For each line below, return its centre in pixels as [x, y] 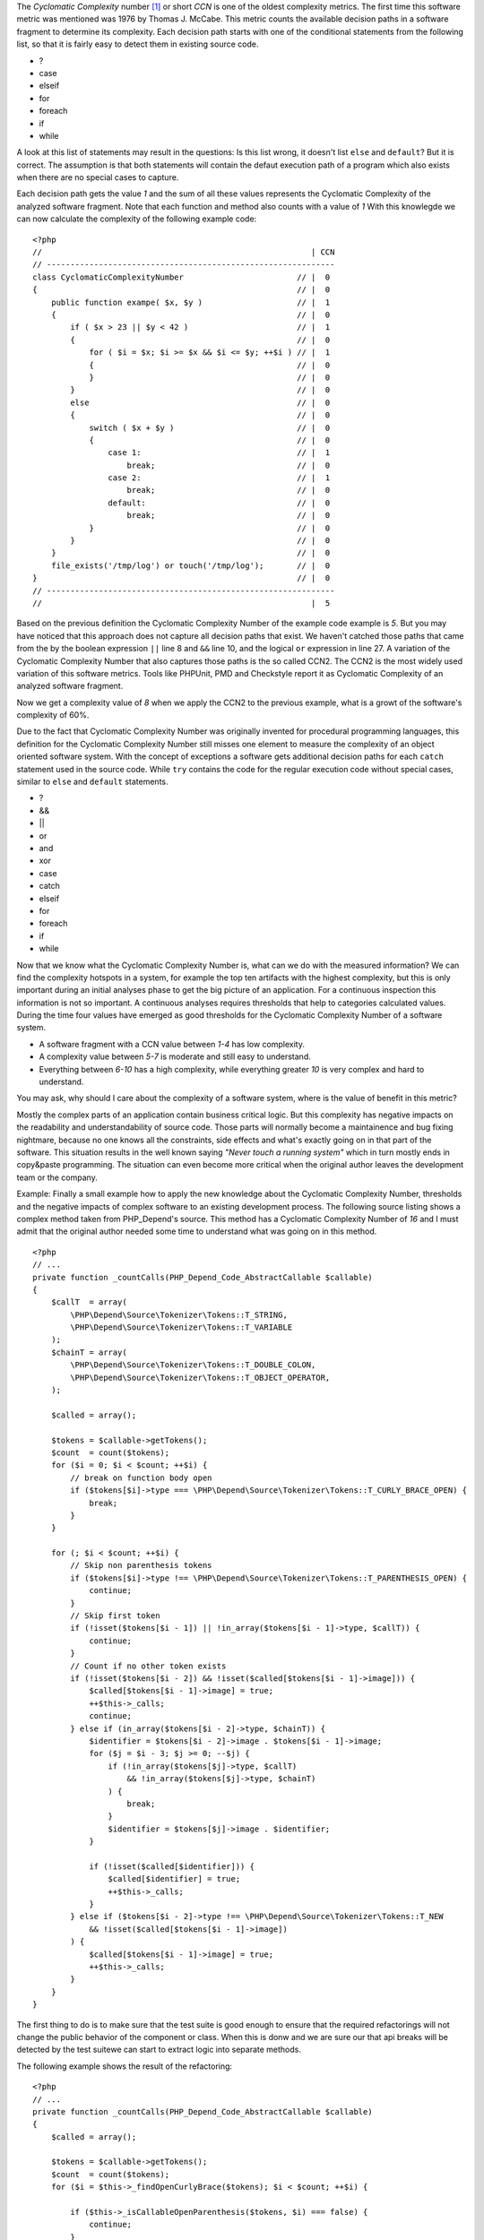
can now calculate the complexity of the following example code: [137, 219]
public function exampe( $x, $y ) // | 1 [190, 302]
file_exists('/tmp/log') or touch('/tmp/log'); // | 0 [190, 565]
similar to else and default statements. [93, 782]
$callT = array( [89, 1302]
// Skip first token [115, 1616]
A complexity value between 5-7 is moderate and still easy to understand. [175, 1056]
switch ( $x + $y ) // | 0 [210, 427]
